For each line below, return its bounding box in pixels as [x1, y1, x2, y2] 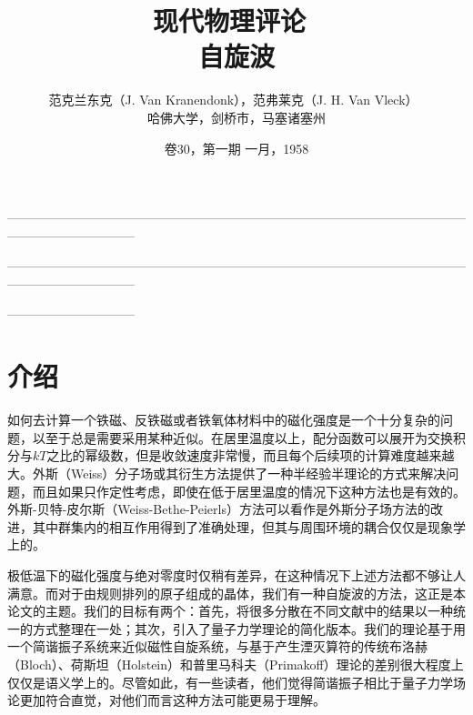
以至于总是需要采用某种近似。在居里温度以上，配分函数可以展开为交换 [32, 428, 453, 447]
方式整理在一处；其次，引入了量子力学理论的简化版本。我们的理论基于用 [32, 619, 466, 638]
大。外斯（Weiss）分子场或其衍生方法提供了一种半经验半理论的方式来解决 [7, 463, 447, 482]
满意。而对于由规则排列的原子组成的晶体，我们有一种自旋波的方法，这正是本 [7, 583, 466, 602]
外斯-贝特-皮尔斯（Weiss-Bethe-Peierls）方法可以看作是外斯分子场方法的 [7, 499, 430, 519]
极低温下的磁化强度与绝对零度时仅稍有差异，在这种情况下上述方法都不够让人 [7, 565, 466, 584]
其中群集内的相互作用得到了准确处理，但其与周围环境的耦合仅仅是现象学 [32, 517, 466, 536]
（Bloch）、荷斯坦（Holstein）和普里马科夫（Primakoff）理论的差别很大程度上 [7, 654, 464, 673]
